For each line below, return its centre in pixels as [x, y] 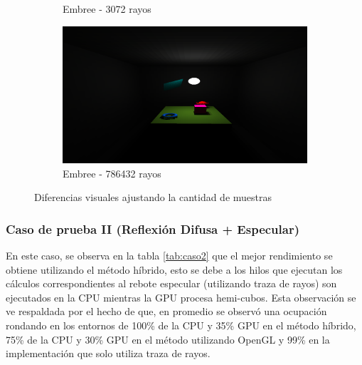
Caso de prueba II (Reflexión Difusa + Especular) [153, 228]
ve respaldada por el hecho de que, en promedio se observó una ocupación [166, 311]
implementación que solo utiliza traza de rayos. [108, 353]
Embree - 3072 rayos [107, 9]
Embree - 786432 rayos [112, 173]
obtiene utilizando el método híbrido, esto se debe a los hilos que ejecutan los [174, 269]
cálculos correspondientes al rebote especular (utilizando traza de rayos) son [171, 283]
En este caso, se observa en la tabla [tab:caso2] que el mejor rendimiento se [169, 256]
